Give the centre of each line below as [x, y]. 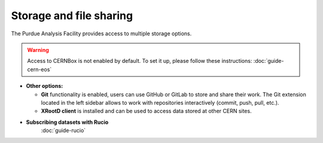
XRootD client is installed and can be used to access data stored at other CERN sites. [146, 111]
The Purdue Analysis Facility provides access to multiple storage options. [101, 34]
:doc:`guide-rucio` [63, 130]
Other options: [45, 86]
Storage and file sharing [72, 16]
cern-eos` [39, 69]
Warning [38, 50]
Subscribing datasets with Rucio [67, 122]
